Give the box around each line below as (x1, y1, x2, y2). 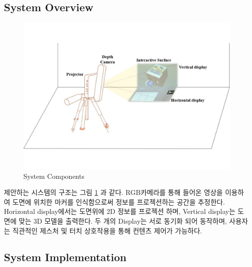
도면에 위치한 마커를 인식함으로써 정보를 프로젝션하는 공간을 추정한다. (12, 196, 225, 207)
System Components (23, 171, 84, 181)
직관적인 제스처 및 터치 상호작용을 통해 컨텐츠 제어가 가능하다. (12, 225, 202, 235)
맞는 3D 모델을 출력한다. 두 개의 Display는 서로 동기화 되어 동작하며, (19, 215, 227, 226)
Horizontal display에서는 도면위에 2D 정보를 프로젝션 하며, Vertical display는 (4, 206, 235, 216)
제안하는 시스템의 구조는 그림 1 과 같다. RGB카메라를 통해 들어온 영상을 (4, 187, 223, 197)
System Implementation (4, 249, 127, 264)
